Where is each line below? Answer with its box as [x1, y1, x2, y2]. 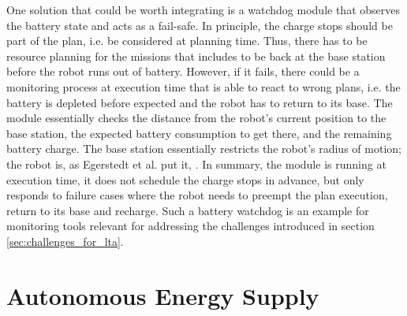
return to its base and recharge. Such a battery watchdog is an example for [6, 202, 369, 218]
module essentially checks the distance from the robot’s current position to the [6, 110, 386, 126]
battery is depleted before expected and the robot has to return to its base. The [6, 94, 393, 110]
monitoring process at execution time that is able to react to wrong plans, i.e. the [6, 78, 401, 95]
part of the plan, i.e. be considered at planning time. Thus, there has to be [6, 32, 368, 49]
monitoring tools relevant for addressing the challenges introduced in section [6, 217, 375, 234]
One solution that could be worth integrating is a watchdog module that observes [6, 2, 400, 17]
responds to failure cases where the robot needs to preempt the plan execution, [6, 187, 388, 203]
